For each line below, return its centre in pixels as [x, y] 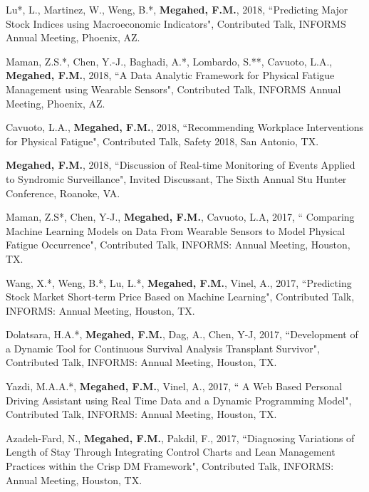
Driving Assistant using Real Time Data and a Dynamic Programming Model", [179, 400]
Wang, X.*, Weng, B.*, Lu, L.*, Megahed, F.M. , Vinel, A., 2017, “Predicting [179, 282]
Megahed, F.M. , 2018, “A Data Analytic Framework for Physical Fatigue [170, 75]
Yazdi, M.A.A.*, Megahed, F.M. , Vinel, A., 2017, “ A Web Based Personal [174, 386]
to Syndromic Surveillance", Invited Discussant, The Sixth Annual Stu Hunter [176, 178]
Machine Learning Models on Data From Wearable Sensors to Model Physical [176, 230]
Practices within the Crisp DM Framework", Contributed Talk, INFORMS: [170, 466]
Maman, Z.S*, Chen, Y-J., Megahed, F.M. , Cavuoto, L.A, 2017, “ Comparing [180, 217]
